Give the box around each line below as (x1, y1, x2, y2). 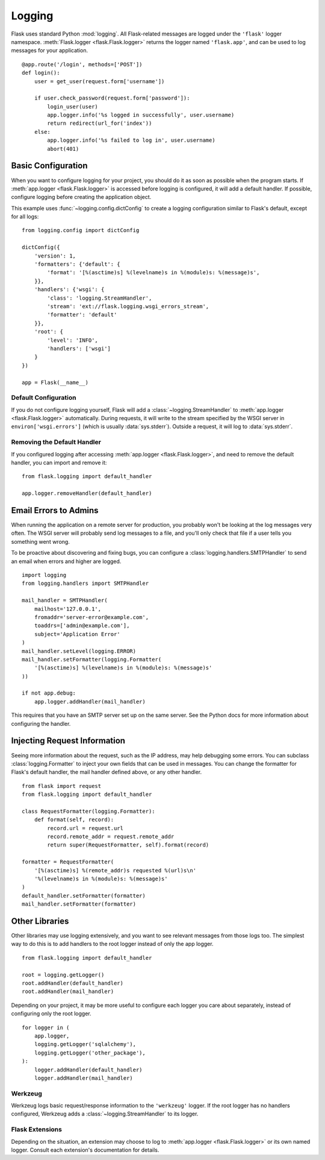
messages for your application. (11, 47, 88, 54)
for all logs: (11, 213, 39, 220)
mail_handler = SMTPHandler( (22, 597, 108, 604)
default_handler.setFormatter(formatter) (22, 892, 146, 899)
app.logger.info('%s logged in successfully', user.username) (47, 112, 235, 119)
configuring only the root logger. (11, 1010, 91, 1017)
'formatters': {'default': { (34, 261, 120, 268)
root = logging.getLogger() (22, 971, 105, 978)
